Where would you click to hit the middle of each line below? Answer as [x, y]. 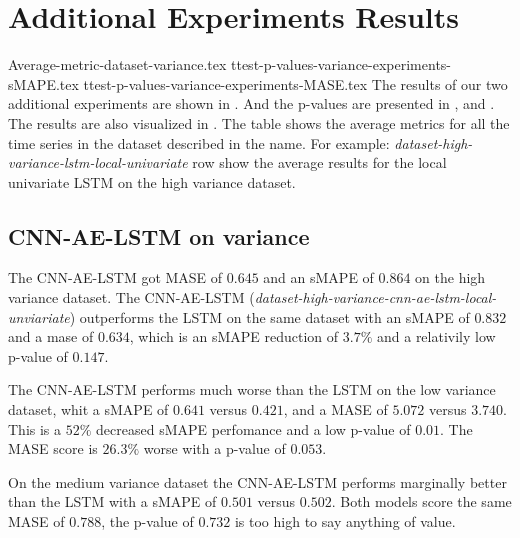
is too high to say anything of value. [345, 521]
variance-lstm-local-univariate [98, 162]
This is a [35, 428]
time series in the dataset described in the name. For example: [199, 142]
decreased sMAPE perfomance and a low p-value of [253, 428]
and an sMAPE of [318, 277]
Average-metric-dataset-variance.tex [117, 64]
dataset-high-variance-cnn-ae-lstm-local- [375, 297]
